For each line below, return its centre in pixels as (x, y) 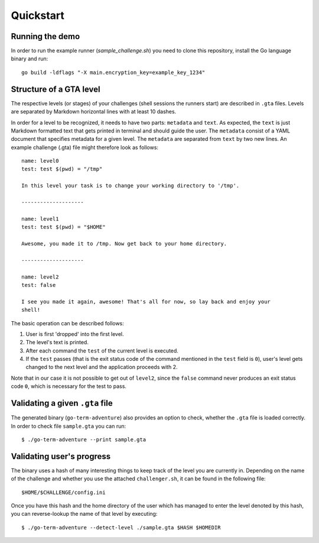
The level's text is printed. (57, 342)
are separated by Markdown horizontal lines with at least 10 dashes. (94, 112)
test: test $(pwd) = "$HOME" (64, 227)
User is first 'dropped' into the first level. (75, 334)
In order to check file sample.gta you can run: (69, 426)
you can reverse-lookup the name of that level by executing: (84, 514)
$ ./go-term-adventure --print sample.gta (84, 439)
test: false (39, 285)
